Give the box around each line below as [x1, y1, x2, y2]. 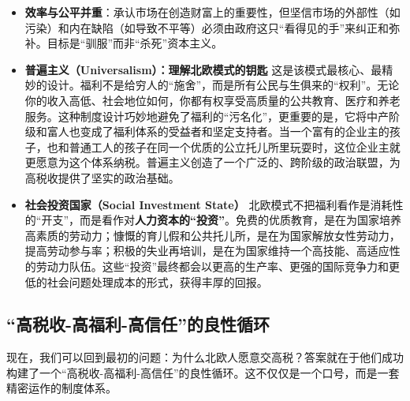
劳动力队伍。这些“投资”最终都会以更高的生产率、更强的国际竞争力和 [35, 257, 389, 274]
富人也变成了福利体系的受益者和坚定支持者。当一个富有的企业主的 [47, 123, 389, 140]
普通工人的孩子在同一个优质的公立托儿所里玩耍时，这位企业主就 [69, 138, 401, 155]
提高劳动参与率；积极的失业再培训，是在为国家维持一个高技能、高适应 [24, 242, 389, 259]
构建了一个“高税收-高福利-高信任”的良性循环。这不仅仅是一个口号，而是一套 [6, 364, 400, 380]
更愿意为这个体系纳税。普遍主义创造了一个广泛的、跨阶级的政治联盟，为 [24, 154, 401, 171]
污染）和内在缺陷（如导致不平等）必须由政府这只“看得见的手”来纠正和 [24, 19, 389, 36]
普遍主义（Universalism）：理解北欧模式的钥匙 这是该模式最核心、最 [24, 61, 382, 77]
